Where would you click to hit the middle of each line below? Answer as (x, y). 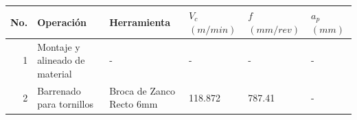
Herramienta (140, 22)
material (55, 73)
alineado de (61, 60)
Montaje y (59, 46)
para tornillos (65, 104)
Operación (62, 22)
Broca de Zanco (142, 90)
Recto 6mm (134, 104)
